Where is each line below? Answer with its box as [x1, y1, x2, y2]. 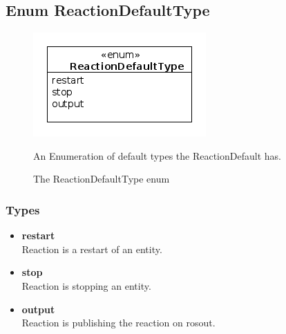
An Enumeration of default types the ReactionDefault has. [33, 148, 281, 163]
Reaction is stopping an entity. [21, 278, 151, 293]
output [21, 301, 55, 316]
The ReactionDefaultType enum [33, 171, 170, 186]
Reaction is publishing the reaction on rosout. [21, 315, 216, 330]
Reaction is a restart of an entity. [21, 241, 162, 256]
